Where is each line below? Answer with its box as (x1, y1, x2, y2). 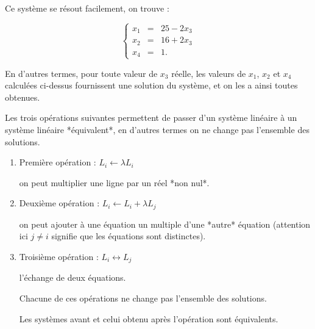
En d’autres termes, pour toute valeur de (5, 67, 158, 79)
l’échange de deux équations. (19, 271, 126, 284)
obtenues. (5, 90, 40, 103)
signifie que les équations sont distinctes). (51, 230, 206, 242)
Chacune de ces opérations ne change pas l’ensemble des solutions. (19, 292, 267, 304)
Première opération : (19, 156, 96, 168)
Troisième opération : (19, 250, 99, 262)
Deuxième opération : (19, 197, 100, 209)
